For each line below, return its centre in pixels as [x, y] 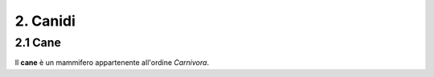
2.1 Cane [38, 43]
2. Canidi [45, 21]
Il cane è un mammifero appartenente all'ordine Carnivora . [112, 63]
